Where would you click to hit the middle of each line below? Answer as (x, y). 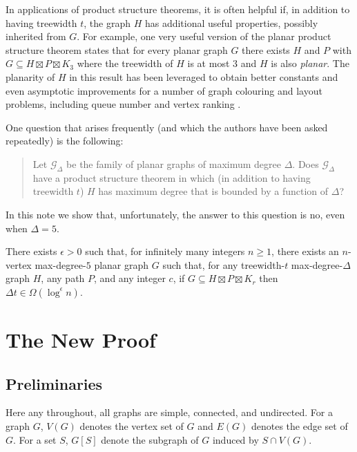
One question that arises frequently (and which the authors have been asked (167, 127)
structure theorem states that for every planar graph (117, 49)
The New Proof (81, 340)
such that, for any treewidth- (224, 264)
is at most (209, 63)
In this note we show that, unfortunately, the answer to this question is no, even (175, 214)
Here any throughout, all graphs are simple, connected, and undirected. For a (169, 412)
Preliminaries (54, 383)
